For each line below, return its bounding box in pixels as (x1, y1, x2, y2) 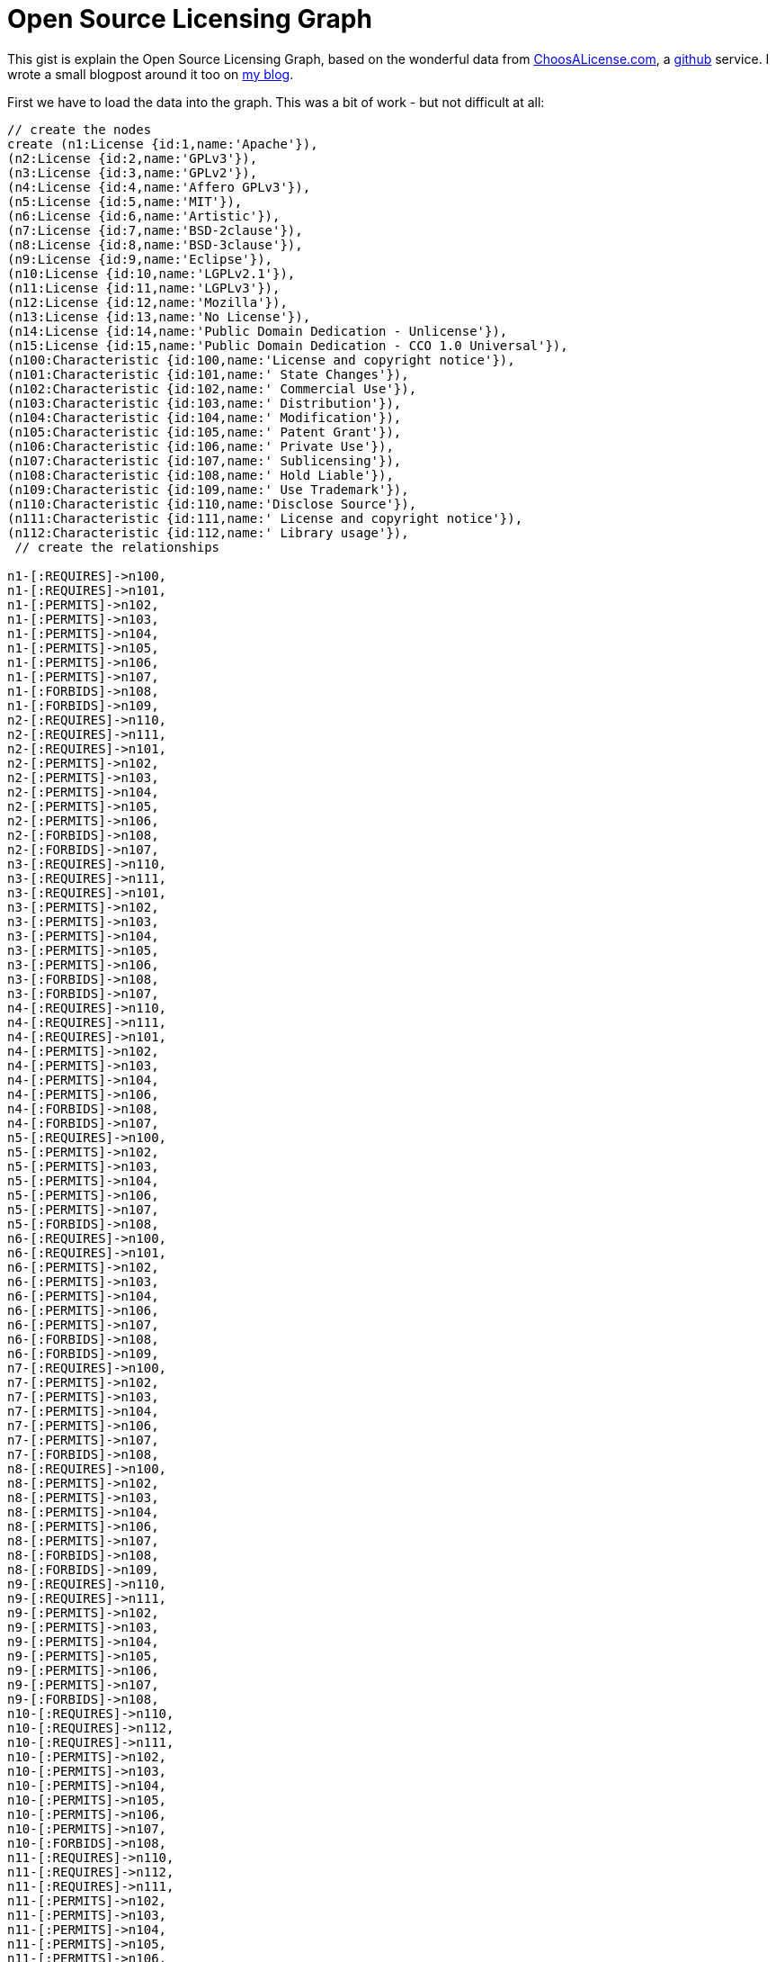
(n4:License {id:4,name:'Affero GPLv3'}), (7, 179, 311, 194)
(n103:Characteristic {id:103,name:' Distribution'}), (7, 395, 402, 410)
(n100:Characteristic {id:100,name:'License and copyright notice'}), (7, 352, 515, 367)
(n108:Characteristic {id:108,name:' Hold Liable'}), (7, 467, 394, 482)
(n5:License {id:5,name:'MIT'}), (7, 193, 243, 209)
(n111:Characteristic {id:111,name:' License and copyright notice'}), (7, 510, 523, 526)
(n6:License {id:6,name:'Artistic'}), (7, 208, 281, 223)
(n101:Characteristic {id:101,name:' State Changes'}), (7, 366, 409, 382)
